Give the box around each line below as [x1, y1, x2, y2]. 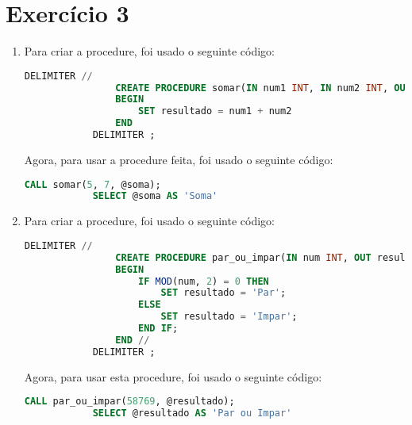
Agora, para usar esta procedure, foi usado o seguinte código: [24, 368, 322, 385]
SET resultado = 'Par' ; [160, 287, 287, 299]
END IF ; [137, 323, 179, 335]
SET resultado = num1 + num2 [137, 105, 292, 117]
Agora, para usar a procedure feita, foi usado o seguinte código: [24, 151, 333, 167]
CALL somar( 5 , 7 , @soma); [24, 178, 161, 190]
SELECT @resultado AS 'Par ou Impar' [92, 408, 292, 419]
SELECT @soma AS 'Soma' [92, 190, 218, 202]
